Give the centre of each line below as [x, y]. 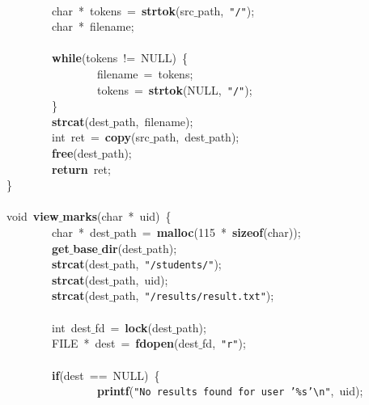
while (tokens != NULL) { [120, 58]
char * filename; [93, 26]
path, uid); [140, 279]
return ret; [81, 169]
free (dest [75, 153]
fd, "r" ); [224, 343]
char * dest [81, 232]
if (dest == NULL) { [106, 375]
